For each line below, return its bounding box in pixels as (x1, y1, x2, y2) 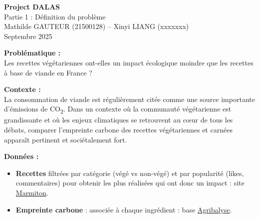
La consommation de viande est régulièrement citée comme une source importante (4, 93, 255, 104)
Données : (4, 151, 39, 161)
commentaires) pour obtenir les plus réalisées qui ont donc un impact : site (15, 177, 245, 188)
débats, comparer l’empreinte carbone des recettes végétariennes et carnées (4, 124, 233, 135)
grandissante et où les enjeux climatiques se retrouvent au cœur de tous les (4, 114, 233, 125)
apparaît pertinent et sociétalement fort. (4, 134, 127, 144)
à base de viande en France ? (4, 67, 92, 77)
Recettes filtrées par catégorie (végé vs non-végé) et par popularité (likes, (15, 167, 244, 178)
